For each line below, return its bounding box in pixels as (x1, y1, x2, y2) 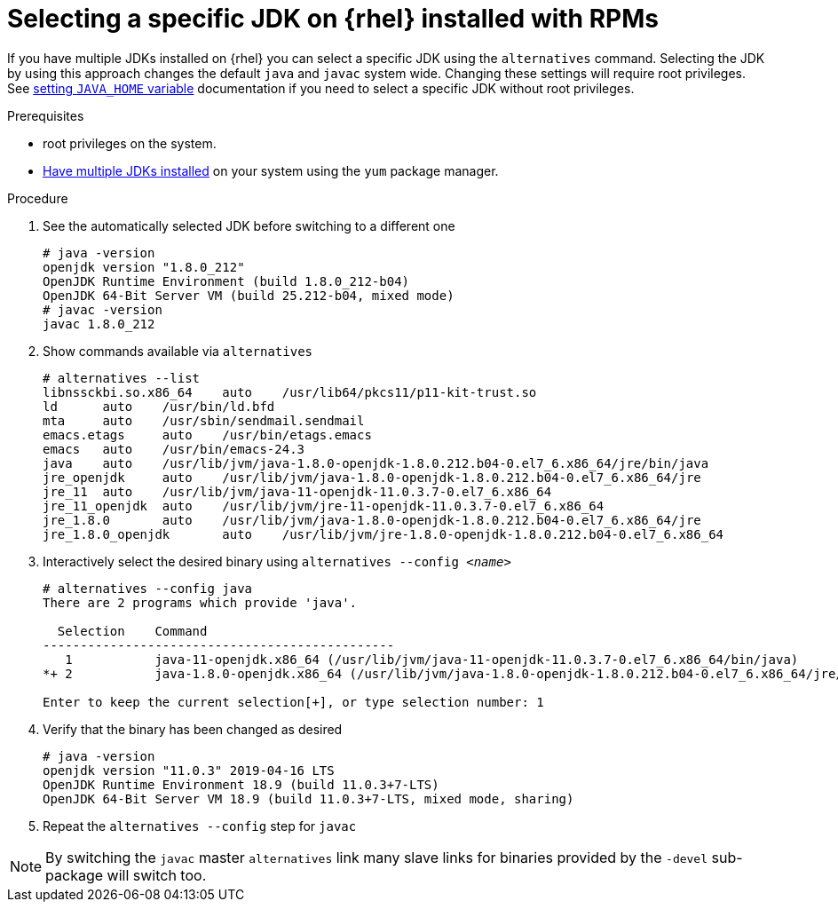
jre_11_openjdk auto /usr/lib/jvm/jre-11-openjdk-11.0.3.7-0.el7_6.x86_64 (43, 498, 605, 513)
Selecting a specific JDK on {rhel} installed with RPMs (7, 4, 659, 34)
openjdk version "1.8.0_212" (43, 259, 245, 274)
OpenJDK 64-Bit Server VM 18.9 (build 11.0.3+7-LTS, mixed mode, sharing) (43, 791, 574, 806)
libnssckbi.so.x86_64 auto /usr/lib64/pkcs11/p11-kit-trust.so (43, 384, 537, 399)
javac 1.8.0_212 (43, 316, 155, 331)
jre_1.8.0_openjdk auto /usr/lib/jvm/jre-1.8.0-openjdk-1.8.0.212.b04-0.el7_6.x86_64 (43, 526, 724, 541)
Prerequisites (7, 107, 84, 123)
